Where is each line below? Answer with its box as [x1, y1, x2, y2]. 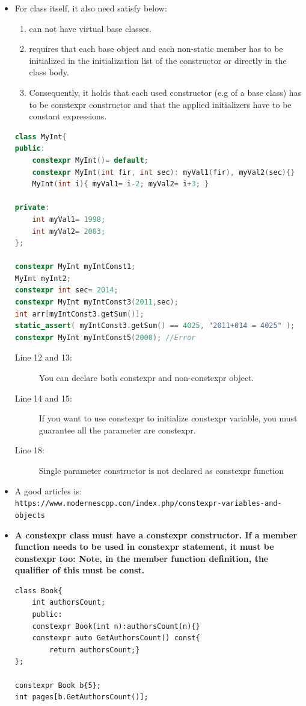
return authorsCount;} [49, 645, 140, 654]
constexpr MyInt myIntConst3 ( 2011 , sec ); [14, 298, 179, 307]
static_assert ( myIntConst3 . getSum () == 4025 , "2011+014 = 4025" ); [14, 321, 295, 330]
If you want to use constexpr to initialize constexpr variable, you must [38, 412, 298, 424]
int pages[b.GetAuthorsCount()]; [14, 693, 148, 702]
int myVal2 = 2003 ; [32, 227, 106, 236]
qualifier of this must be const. [14, 564, 145, 576]
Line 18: [14, 444, 44, 456]
